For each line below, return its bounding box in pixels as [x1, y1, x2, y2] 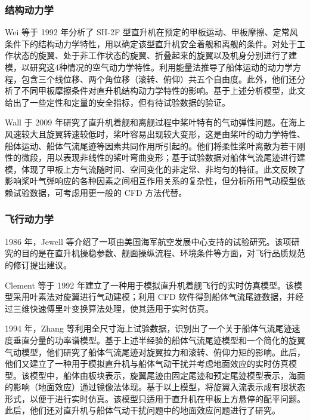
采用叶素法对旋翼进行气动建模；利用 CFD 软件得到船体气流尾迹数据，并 [13, 290, 296, 303]
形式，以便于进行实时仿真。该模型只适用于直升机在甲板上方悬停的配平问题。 [5, 392, 305, 404]
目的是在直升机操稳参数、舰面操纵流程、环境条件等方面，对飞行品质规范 [21, 247, 305, 259]
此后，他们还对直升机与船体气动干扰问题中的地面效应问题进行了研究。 [5, 404, 280, 416]
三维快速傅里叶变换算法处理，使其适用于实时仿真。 [13, 302, 213, 314]
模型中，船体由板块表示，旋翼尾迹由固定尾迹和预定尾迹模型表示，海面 [29, 369, 305, 381]
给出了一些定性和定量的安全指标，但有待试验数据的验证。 [5, 96, 230, 108]
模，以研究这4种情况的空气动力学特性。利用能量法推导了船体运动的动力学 [5, 61, 293, 73]
